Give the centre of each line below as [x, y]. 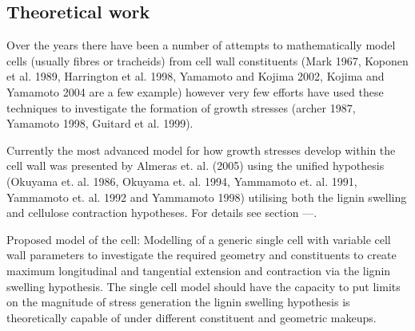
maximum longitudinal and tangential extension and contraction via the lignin [199, 270]
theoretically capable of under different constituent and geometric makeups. [192, 317]
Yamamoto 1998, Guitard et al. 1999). [100, 123]
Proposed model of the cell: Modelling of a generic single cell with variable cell [199, 239]
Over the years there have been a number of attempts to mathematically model [201, 45]
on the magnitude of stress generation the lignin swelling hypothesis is [178, 302]
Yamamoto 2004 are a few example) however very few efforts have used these [195, 91]
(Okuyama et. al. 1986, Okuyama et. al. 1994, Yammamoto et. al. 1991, [182, 181]
